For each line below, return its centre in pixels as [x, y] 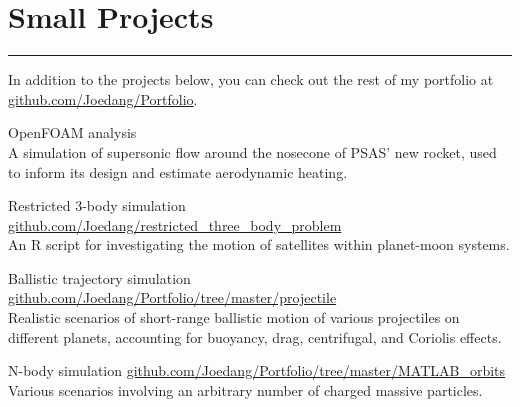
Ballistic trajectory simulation [99, 277]
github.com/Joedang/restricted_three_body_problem [175, 224]
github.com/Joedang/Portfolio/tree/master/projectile [172, 297]
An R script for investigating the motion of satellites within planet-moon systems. [259, 244]
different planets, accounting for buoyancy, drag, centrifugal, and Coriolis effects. [255, 336]
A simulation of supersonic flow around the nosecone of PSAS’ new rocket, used [252, 151]
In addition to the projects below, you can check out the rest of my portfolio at [251, 79]
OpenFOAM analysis [72, 132]
